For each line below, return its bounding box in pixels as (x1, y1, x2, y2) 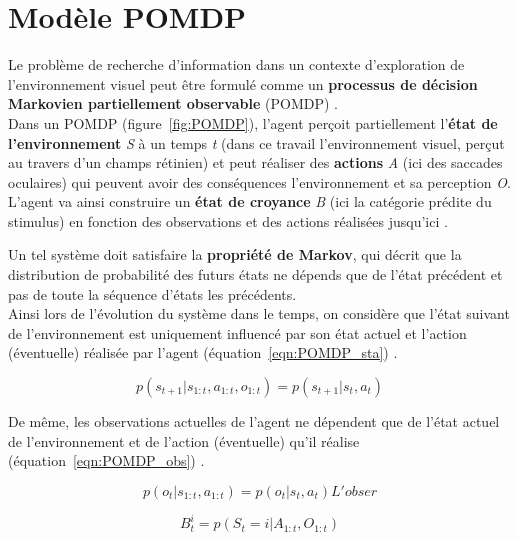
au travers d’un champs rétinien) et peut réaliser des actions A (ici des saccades (8, 152, 503, 173)
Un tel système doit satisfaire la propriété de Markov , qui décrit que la (8, 244, 462, 265)
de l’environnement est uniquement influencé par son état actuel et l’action (8, 322, 467, 343)
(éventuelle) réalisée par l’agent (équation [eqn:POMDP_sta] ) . (8, 342, 398, 363)
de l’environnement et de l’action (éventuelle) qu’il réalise (8, 430, 360, 451)
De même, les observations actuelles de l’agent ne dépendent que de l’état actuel (8, 411, 500, 432)
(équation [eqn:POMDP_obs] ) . (8, 450, 205, 471)
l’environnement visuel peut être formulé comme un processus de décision (8, 73, 478, 94)
